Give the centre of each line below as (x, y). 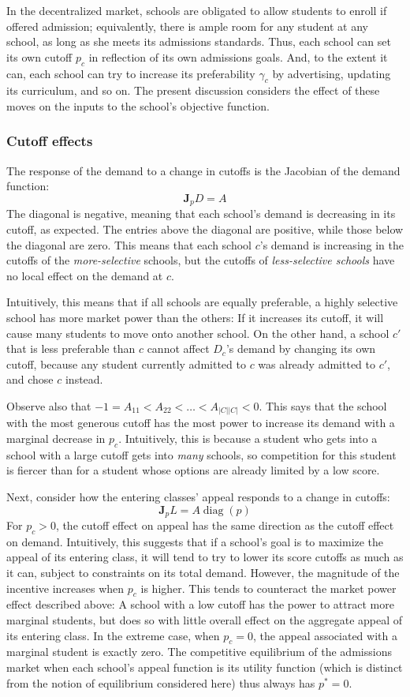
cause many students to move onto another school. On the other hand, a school (198, 333)
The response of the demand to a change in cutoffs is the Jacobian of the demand (203, 170)
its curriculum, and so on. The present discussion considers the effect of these (193, 90)
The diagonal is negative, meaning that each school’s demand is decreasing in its (201, 214)
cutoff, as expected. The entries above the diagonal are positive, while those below (205, 229)
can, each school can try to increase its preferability (131, 73)
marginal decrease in (56, 438)
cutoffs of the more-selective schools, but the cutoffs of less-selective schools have (201, 260)
